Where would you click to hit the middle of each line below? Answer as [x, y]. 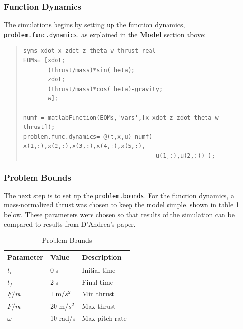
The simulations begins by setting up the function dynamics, [94, 25]
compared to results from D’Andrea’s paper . [70, 224]
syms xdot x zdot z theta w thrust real [89, 51]
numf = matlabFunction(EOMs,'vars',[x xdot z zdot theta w [121, 118]
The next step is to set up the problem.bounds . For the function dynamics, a [119, 195]
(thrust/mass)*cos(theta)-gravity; [105, 89]
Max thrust [99, 306]
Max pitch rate [104, 318]
